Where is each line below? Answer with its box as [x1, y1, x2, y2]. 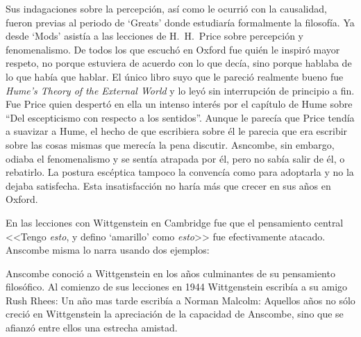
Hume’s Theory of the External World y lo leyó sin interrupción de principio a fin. [6, 83, 355, 97]
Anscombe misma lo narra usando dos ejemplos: [6, 243, 210, 257]
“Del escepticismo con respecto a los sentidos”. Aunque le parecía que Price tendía [6, 110, 355, 124]
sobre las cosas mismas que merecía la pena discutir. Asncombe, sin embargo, [6, 137, 335, 151]
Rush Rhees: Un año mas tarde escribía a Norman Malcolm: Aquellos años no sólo [6, 293, 355, 307]
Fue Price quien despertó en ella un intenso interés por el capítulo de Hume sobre [6, 97, 353, 111]
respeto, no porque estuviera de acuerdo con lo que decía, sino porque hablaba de [6, 56, 352, 70]
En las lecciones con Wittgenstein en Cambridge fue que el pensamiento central [6, 215, 344, 229]
